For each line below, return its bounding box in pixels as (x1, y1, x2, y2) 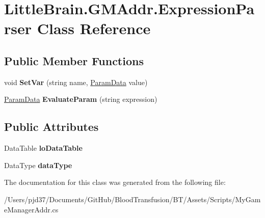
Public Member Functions (4, 52, 144, 68)
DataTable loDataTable (4, 143, 83, 153)
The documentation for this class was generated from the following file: (4, 177, 226, 187)
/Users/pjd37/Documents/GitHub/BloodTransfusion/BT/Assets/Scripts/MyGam (4, 194, 261, 204)
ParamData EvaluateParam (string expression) (4, 94, 157, 104)
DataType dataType (4, 159, 72, 170)
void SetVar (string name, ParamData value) (4, 76, 148, 87)
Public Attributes (4, 119, 99, 134)
